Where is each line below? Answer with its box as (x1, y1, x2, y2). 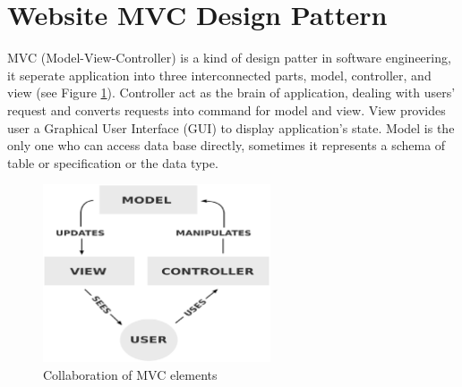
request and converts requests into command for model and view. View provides (7, 100, 446, 119)
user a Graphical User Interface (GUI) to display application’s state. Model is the (7, 118, 455, 137)
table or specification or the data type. (7, 153, 218, 172)
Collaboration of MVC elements (43, 365, 218, 383)
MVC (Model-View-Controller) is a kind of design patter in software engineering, (7, 48, 451, 67)
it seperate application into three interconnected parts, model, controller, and (7, 65, 432, 84)
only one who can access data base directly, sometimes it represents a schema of (7, 136, 446, 155)
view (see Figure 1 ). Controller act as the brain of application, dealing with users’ (7, 83, 456, 102)
